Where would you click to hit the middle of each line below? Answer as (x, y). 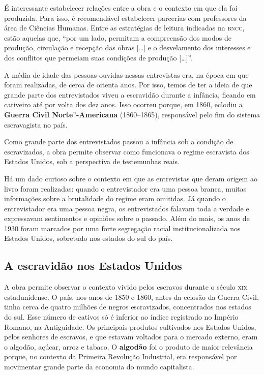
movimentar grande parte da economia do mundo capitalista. (99, 367)
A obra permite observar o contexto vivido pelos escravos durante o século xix (126, 287)
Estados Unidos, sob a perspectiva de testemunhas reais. (92, 161)
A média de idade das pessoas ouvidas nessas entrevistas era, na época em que (126, 74)
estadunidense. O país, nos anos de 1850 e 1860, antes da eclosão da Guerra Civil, (131, 296)
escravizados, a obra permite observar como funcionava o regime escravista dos (127, 151)
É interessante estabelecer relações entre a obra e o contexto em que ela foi (121, 8)
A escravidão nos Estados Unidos (93, 265)
